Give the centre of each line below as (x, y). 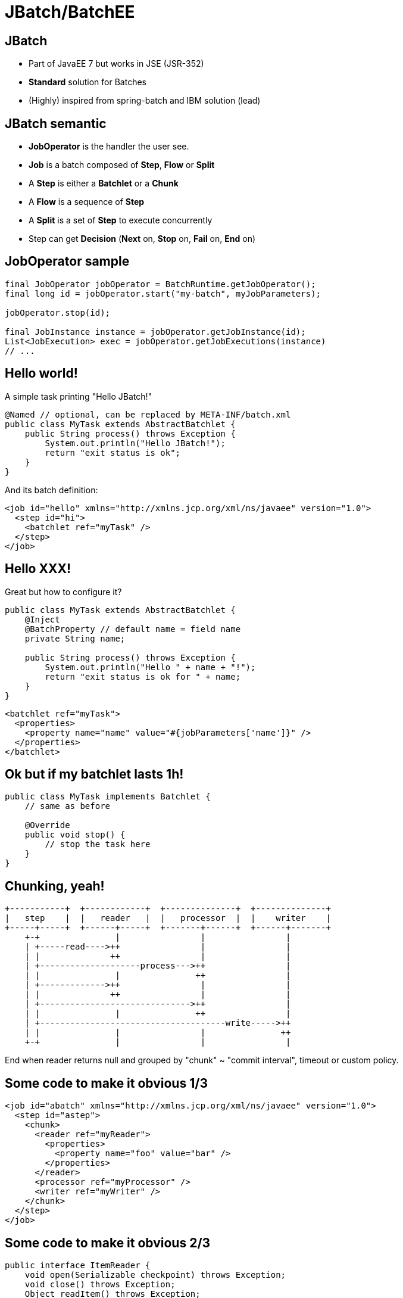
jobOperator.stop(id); (58, 312)
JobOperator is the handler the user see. (109, 147)
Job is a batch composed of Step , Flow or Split (122, 165)
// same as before (68, 806)
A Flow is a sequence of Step (87, 202)
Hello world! (41, 373)
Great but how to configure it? (63, 592)
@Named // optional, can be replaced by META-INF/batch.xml (148, 414)
